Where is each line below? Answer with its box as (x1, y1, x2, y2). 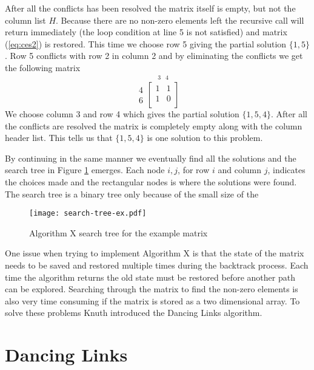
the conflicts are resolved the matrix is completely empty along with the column (5, 119, 302, 132)
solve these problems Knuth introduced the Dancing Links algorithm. (5, 306, 262, 319)
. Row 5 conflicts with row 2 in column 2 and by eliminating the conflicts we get (5, 49, 303, 62)
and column (218, 163, 262, 176)
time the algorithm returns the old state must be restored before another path (5, 270, 295, 283)
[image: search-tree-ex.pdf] (29, 209, 147, 218)
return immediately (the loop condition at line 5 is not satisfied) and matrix (5, 26, 287, 38)
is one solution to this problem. (147, 131, 263, 144)
